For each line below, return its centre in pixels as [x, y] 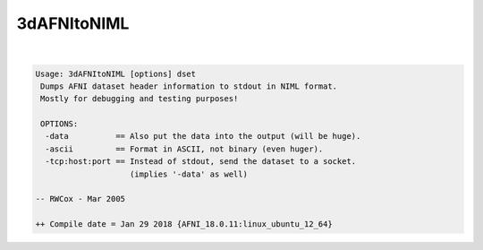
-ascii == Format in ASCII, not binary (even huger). [184, 149]
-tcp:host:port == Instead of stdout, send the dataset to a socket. [201, 162]
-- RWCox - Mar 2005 [80, 199]
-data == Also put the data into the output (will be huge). [203, 136]
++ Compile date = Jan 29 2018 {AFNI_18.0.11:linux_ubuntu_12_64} [184, 224]
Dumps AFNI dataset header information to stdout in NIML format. [189, 86]
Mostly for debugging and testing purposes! [140, 99]
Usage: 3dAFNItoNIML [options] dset [116, 73]
